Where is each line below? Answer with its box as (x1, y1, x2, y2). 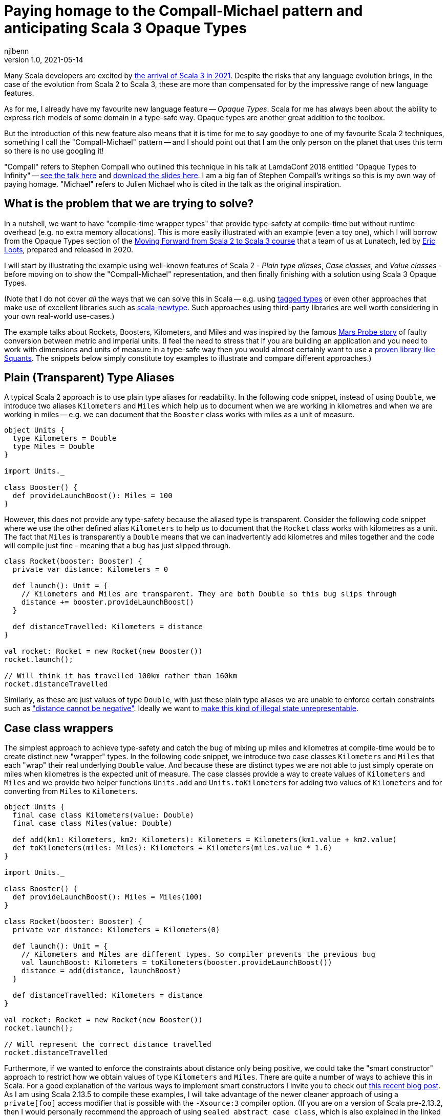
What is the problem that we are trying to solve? (4, 197, 254, 210)
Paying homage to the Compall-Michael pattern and (4, 2, 363, 19)
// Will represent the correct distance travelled (4, 1040, 211, 1049)
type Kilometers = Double (12, 434, 117, 443)
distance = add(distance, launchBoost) (21, 967, 181, 975)
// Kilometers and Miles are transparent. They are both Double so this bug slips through (21, 590, 397, 598)
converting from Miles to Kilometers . (4, 787, 138, 796)
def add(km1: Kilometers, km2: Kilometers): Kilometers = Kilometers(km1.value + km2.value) (12, 835, 397, 844)
